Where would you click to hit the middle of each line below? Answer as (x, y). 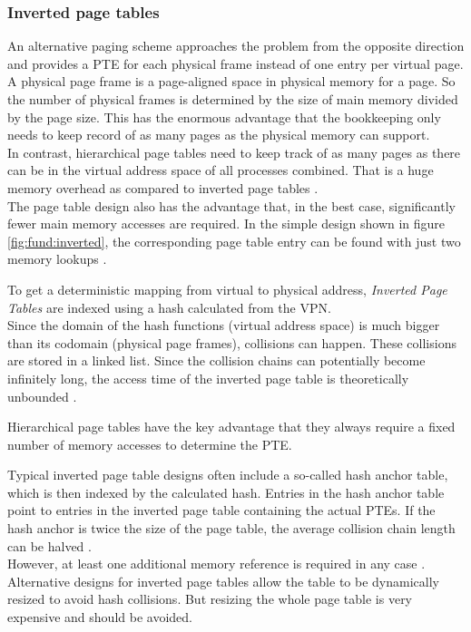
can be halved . (49, 545)
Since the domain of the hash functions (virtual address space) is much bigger (224, 325)
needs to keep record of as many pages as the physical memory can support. (219, 135)
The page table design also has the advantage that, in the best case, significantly (231, 205)
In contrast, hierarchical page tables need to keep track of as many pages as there (234, 152)
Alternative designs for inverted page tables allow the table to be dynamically (223, 581)
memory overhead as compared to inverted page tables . (163, 187)
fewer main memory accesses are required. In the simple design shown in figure (226, 224)
